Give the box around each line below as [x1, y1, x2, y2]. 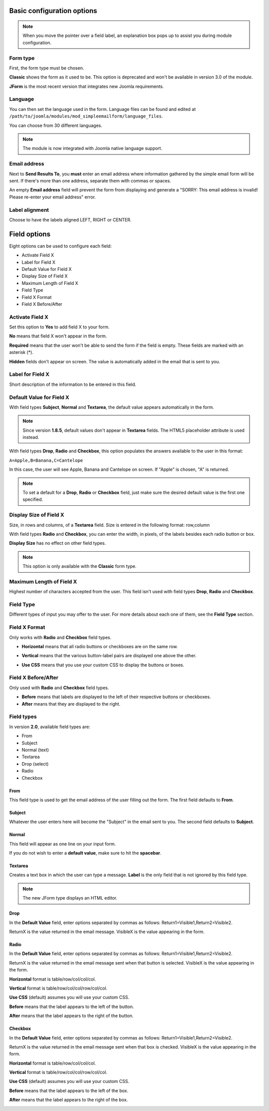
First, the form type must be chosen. [9, 65, 84, 71]
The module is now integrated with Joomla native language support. [22, 145, 162, 151]
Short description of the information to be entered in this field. [9, 381, 136, 387]
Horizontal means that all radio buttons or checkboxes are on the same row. [21, 643, 178, 649]
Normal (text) [21, 747, 49, 753]
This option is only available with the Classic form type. [22, 563, 137, 569]
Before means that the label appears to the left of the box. [9, 1088, 129, 1094]
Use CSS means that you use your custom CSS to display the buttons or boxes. [21, 662, 184, 668]
